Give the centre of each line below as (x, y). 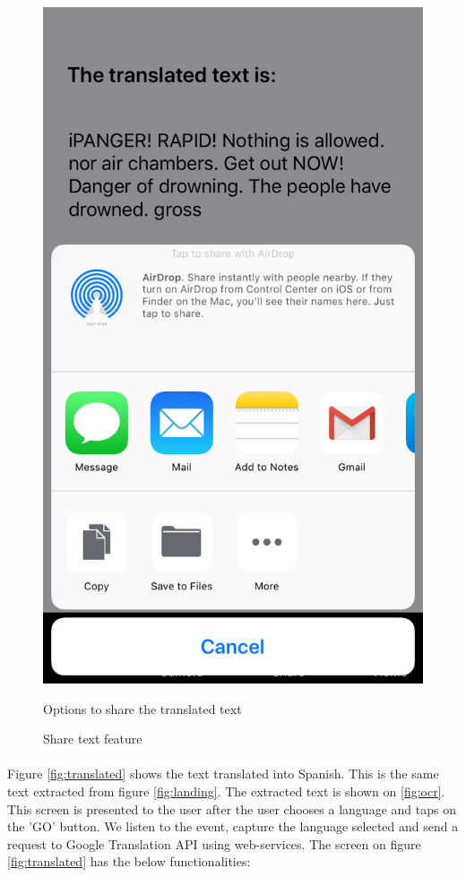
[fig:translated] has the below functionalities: (129, 861)
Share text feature (93, 739)
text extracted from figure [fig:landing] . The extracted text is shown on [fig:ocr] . (226, 791)
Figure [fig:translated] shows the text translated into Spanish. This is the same (223, 774)
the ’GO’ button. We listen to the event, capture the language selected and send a (233, 826)
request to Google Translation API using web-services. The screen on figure (214, 843)
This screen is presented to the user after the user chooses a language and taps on (232, 808)
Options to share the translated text (142, 708)
